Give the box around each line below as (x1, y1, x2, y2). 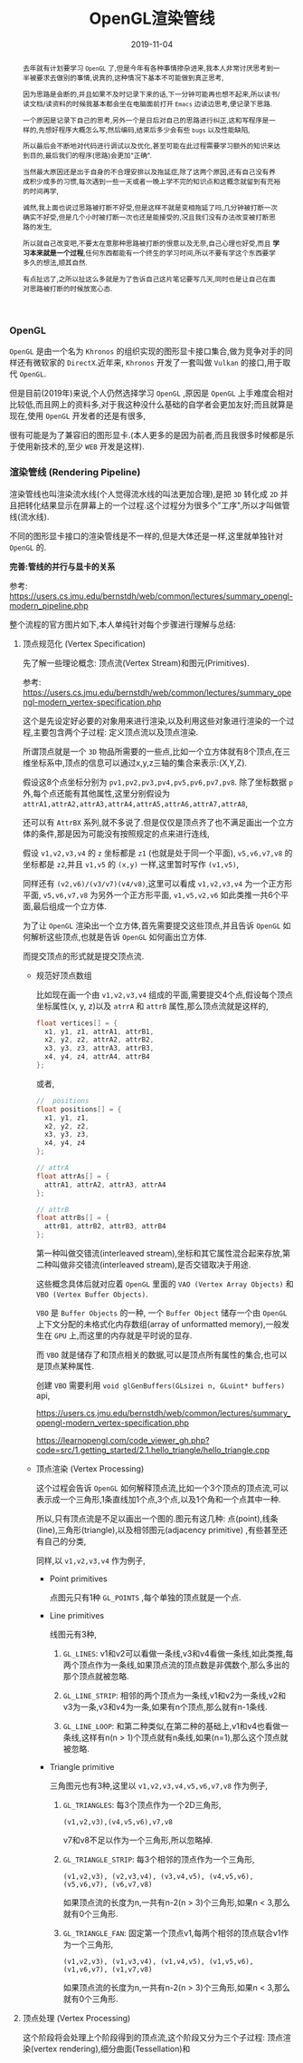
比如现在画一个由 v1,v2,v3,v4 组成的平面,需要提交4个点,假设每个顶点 (35, 989, 294, 1000)
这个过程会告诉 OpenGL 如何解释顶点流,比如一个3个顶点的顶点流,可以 (35, 1482, 289, 1493)
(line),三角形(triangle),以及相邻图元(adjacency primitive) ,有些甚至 (35, 1525, 280, 1536)
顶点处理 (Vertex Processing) (22, 2013, 131, 2024)
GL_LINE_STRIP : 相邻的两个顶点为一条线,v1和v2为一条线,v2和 (62, 1690, 287, 1701)
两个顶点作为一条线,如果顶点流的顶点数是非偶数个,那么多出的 (62, 1659, 290, 1670)
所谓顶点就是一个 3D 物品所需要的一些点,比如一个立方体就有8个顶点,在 (22, 746, 283, 757)
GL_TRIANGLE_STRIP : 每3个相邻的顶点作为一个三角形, (62, 1854, 255, 1865)
